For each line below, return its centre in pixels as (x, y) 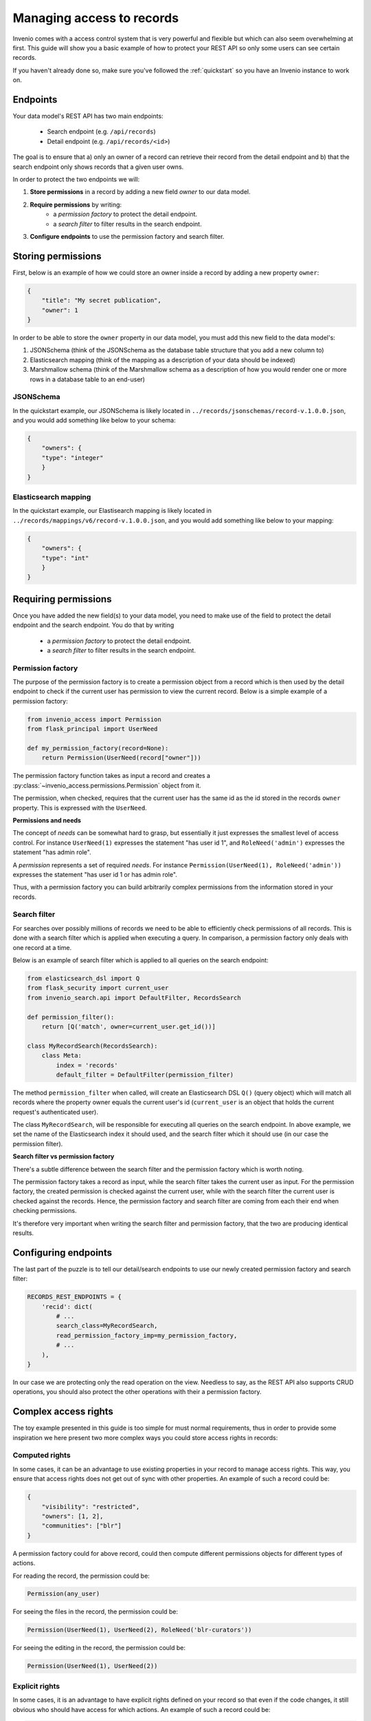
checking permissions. (45, 1211)
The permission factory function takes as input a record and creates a (112, 776)
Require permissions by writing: (76, 204)
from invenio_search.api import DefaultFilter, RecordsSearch (134, 997)
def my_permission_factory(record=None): (98, 748)
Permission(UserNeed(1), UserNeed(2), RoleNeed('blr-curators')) (139, 1630)
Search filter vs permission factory (64, 1157)
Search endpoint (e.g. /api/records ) (101, 131)
